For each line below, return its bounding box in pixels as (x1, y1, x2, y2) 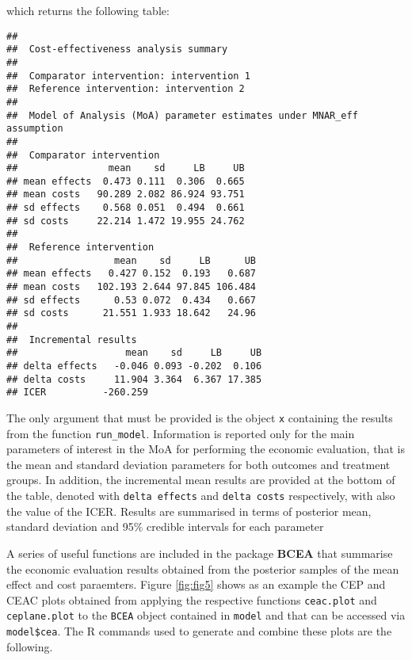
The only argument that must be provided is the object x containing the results (6, 409, 393, 425)
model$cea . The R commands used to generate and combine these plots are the (6, 623, 392, 639)
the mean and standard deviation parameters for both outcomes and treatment (6, 456, 391, 472)
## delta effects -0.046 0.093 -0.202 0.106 (6, 361, 262, 372)
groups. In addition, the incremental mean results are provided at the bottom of (6, 471, 395, 488)
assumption (6, 123, 63, 135)
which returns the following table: (6, 2, 170, 18)
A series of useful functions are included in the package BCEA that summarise (6, 544, 393, 561)
